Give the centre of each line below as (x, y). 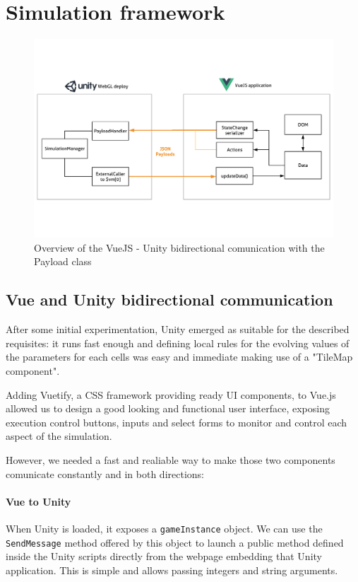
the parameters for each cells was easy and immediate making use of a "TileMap (179, 357)
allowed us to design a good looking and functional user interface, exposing (168, 408)
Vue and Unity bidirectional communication (169, 299)
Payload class (63, 261)
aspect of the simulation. (59, 436)
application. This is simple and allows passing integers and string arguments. (172, 570)
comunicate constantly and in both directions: (105, 473)
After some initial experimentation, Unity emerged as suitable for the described (178, 329)
